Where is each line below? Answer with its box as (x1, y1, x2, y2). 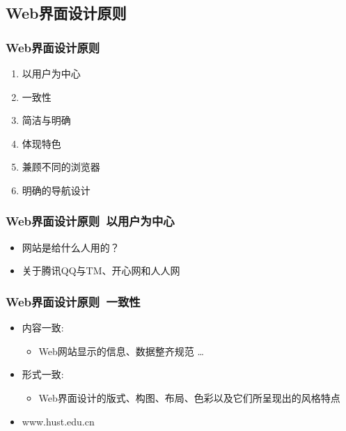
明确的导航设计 (22, 182, 91, 197)
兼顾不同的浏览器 (22, 159, 100, 174)
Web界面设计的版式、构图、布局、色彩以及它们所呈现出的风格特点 (38, 390, 340, 405)
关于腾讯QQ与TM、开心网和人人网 (22, 263, 180, 278)
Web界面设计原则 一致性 (6, 292, 141, 310)
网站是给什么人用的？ (22, 240, 120, 254)
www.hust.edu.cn (22, 414, 95, 428)
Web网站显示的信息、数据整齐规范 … (38, 343, 204, 358)
